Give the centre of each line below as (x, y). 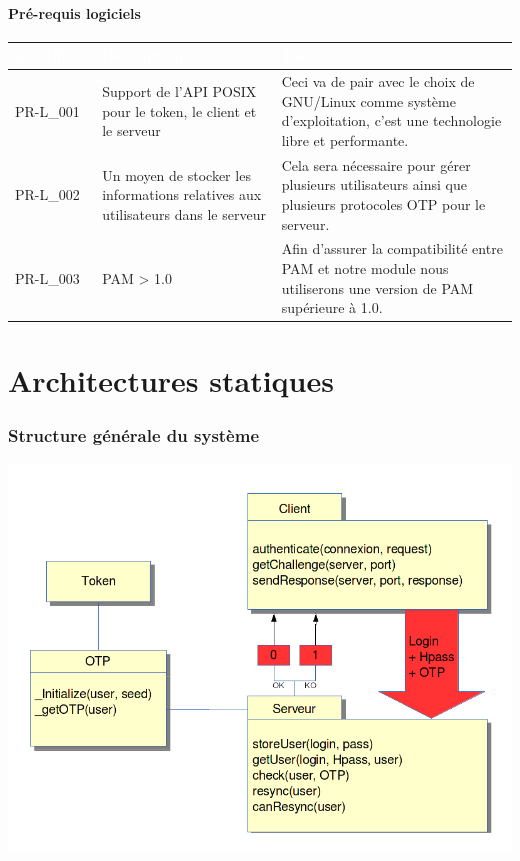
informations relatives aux (182, 194)
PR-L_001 (47, 110)
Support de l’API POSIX (179, 90)
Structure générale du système (134, 434)
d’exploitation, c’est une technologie (391, 120)
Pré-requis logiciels (74, 12)
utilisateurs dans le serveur (184, 213)
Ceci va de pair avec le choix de (378, 81)
